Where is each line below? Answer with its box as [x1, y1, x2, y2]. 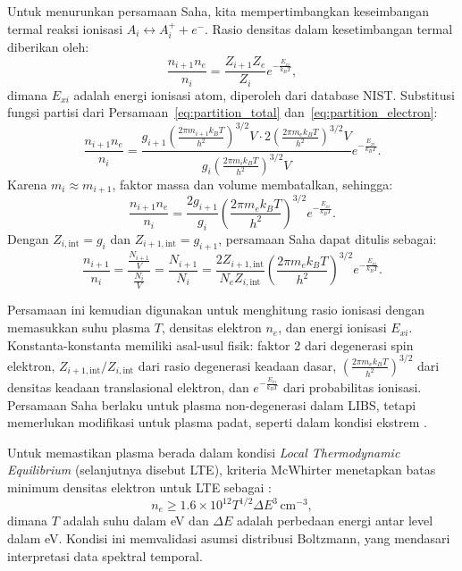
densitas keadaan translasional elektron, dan [7, 377, 249, 396]
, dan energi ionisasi [278, 318, 387, 337]
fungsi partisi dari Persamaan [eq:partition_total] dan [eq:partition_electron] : [7, 103, 438, 122]
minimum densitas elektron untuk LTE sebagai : [7, 477, 272, 496]
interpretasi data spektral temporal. [7, 546, 203, 565]
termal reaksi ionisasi [7, 19, 123, 38]
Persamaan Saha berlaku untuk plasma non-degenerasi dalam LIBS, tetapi [7, 395, 416, 414]
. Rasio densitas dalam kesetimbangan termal [205, 19, 453, 38]
